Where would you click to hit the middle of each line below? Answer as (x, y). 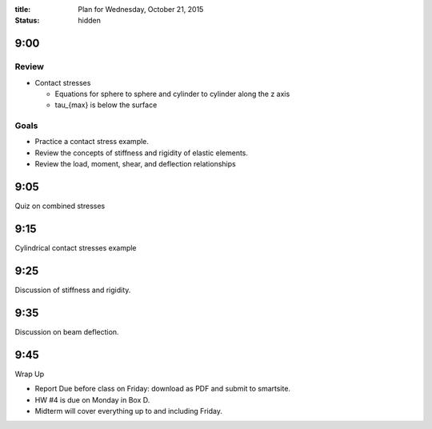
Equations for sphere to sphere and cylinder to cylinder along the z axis (172, 94)
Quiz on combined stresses (60, 206)
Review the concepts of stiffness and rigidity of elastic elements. (141, 153)
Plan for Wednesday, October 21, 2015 (141, 9)
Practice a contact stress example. (92, 142)
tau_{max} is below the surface (106, 105)
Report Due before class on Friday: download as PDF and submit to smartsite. (163, 389)
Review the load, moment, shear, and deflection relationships (135, 164)
